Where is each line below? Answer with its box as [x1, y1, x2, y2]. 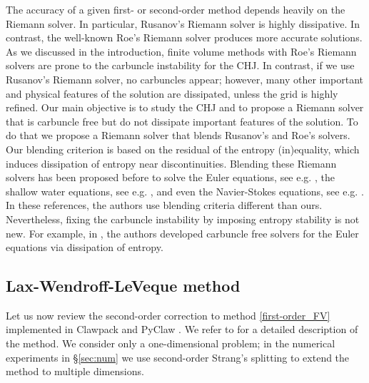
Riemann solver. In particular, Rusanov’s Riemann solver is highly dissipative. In [6, 16, 360, 31]
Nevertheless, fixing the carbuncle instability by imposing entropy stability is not [6, 211, 360, 226]
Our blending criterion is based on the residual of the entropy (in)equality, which [6, 141, 360, 156]
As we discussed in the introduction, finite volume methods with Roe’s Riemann [6, 44, 357, 58]
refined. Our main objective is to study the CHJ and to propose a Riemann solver [6, 100, 364, 115]
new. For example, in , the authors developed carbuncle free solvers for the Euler [6, 225, 359, 240]
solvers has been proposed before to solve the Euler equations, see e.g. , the [6, 170, 335, 185]
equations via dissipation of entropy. [6, 240, 163, 255]
